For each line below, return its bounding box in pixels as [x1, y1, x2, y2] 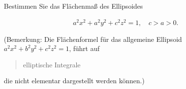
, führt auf [69, 43, 100, 53]
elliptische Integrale [23, 59, 81, 69]
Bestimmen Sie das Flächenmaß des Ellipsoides [4, 1, 143, 11]
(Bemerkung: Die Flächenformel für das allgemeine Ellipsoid [4, 34, 182, 44]
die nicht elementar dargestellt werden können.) [4, 76, 145, 86]
